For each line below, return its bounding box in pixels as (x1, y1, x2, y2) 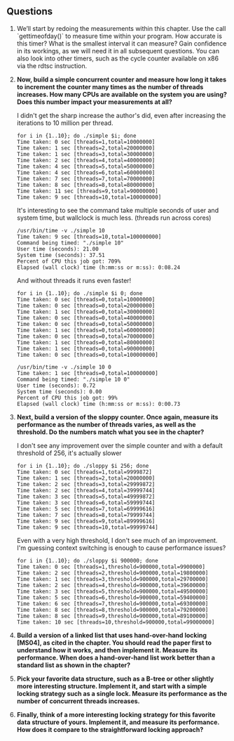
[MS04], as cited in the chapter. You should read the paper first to (16, 638, 212, 647)
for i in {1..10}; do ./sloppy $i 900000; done (16, 557, 158, 564)
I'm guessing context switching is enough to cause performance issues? (16, 544, 226, 552)
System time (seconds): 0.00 (16, 388, 102, 395)
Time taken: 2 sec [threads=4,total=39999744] (16, 487, 156, 494)
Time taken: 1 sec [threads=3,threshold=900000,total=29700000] (16, 575, 209, 582)
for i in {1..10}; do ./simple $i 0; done (16, 289, 143, 297)
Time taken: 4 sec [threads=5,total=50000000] (16, 163, 156, 170)
